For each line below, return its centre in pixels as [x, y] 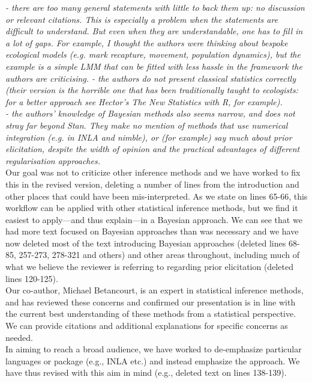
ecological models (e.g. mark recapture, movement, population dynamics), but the [153, 54]
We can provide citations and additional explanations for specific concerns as [147, 326]
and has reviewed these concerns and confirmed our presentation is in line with [151, 302]
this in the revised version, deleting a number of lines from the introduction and [152, 184]
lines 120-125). [32, 278]
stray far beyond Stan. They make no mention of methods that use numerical [147, 125]
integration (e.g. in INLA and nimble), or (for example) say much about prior [149, 137]
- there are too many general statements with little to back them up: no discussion [155, 7]
